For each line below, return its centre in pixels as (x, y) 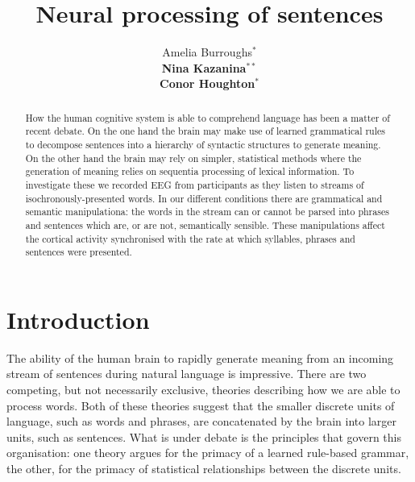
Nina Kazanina (204, 67)
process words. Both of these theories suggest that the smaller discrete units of (201, 405)
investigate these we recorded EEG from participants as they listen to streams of (195, 184)
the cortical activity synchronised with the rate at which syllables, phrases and (190, 238)
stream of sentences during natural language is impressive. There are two (187, 374)
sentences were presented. (79, 252)
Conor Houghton (207, 83)
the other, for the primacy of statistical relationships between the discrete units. (204, 469)
